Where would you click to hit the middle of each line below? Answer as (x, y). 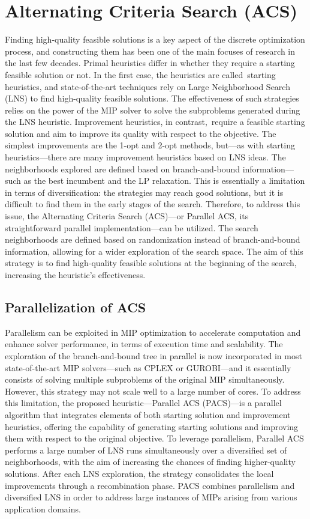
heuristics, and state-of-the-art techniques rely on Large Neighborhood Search (148, 86)
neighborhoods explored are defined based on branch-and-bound (122, 168)
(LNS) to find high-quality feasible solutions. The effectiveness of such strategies (152, 98)
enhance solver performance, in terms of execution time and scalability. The (144, 344)
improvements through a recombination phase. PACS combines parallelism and (150, 485)
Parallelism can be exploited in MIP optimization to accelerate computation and (153, 332)
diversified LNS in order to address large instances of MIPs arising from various (151, 497)
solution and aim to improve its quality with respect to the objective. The (141, 133)
